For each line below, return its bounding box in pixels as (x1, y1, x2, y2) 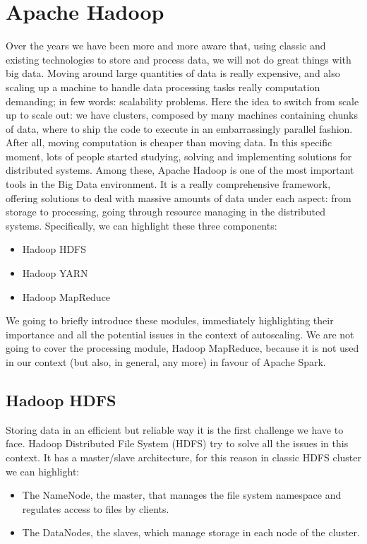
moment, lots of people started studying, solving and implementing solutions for (6, 148, 352, 163)
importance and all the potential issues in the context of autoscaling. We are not (6, 326, 354, 341)
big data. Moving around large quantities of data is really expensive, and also (6, 66, 340, 81)
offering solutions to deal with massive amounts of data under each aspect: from (6, 190, 351, 205)
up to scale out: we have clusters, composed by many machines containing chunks (6, 107, 358, 122)
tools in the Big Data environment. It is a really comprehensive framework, (6, 177, 331, 191)
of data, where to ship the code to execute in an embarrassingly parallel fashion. (6, 121, 353, 136)
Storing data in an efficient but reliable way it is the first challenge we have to (6, 422, 344, 437)
